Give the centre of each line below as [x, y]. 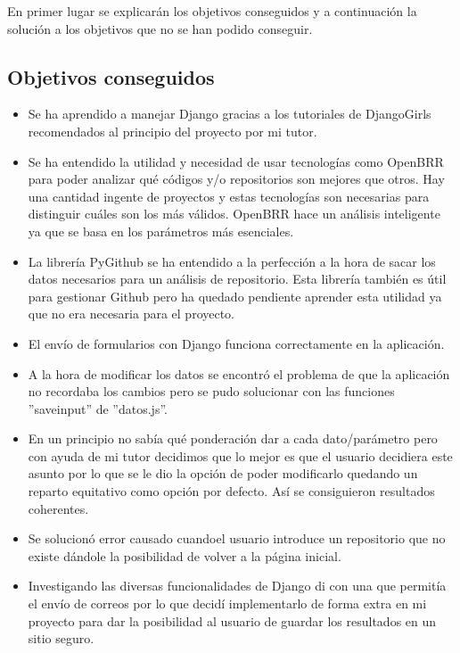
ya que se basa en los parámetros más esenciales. [161, 231]
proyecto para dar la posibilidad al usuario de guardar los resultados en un [232, 620]
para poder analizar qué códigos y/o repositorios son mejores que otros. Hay [236, 179]
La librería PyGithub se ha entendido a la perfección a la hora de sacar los [232, 261]
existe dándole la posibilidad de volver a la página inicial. [185, 555]
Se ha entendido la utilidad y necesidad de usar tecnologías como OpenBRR [236, 161]
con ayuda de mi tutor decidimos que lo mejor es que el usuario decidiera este [240, 455]
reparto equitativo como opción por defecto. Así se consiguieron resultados [231, 491]
